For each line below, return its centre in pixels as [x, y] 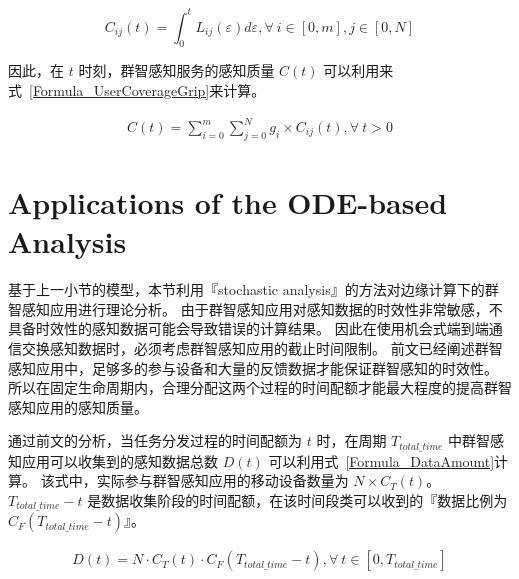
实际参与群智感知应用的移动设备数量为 [222, 480]
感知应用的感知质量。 [78, 406]
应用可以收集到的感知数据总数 [119, 460]
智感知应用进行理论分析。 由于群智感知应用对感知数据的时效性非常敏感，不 [255, 308]
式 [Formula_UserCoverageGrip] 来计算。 [137, 89]
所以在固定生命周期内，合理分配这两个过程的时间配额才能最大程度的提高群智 [260, 387]
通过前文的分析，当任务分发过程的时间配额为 [155, 440]
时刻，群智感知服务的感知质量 [176, 70]
